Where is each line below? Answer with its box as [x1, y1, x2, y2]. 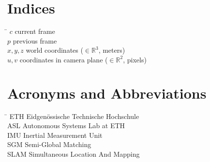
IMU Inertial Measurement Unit [7, 130, 103, 140]
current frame [15, 26, 55, 36]
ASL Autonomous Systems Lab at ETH [7, 120, 125, 131]
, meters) [98, 45, 125, 55]
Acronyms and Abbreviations [7, 83, 207, 103]
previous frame [13, 35, 57, 45]
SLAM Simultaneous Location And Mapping [7, 149, 140, 159]
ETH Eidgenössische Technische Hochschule [9, 111, 139, 121]
